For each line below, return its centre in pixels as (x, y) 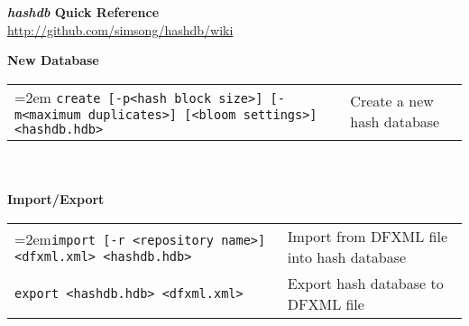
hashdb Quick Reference (83, 12)
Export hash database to (365, 283)
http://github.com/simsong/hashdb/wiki (120, 29)
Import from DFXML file (368, 236)
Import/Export (56, 198)
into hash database (347, 256)
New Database (53, 60)
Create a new (392, 101)
